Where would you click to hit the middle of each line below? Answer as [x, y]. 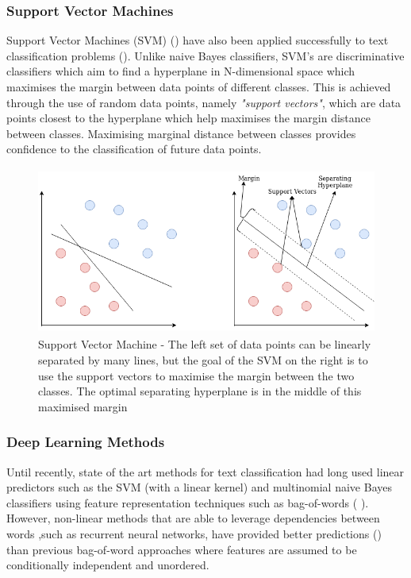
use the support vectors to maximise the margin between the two [196, 375]
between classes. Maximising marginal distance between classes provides [181, 133]
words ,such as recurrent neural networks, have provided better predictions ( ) [194, 533]
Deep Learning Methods [86, 442]
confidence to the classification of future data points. [134, 149]
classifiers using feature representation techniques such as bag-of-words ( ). [188, 502]
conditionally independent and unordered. [108, 565]
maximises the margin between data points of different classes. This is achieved [199, 87]
